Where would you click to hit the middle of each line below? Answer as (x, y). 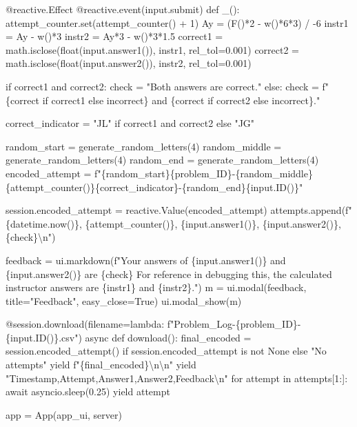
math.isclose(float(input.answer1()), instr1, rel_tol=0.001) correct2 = (152, 49)
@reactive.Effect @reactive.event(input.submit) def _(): (123, 9)
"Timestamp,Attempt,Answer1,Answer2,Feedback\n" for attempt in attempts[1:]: (177, 378)
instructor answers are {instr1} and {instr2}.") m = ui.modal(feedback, (156, 287)
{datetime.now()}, (44, 223)
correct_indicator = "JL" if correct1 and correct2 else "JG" (130, 123)
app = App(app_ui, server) (64, 414)
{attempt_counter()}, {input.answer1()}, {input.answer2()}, (213, 223)
